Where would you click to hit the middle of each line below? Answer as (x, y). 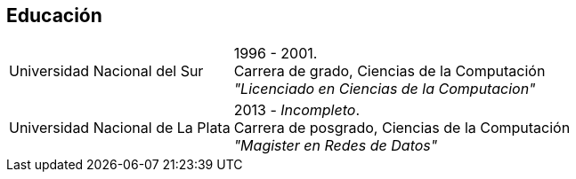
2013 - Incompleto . (296, 110)
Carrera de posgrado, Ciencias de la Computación (402, 128)
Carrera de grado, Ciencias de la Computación (389, 71)
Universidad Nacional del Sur (106, 71)
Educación (54, 16)
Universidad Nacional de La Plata (120, 128)
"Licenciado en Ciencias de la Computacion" (385, 89)
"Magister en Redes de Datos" (336, 146)
